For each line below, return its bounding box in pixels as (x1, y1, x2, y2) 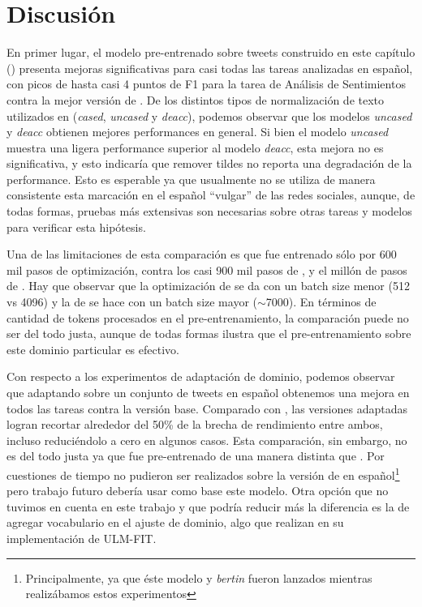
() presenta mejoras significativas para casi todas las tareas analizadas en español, (6, 59, 413, 76)
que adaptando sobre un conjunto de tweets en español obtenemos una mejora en (6, 384, 410, 400)
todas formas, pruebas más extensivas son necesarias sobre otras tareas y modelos (6, 203, 412, 220)
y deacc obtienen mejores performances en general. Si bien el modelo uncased (6, 123, 389, 140)
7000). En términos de (265, 293, 377, 310)
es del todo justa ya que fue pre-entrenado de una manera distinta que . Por (6, 447, 385, 464)
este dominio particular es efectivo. (6, 340, 179, 357)
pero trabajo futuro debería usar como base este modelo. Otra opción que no (6, 482, 389, 499)
